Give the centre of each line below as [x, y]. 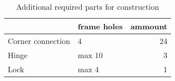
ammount [149, 26]
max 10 [90, 55]
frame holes [100, 26]
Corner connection [39, 41]
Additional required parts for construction [88, 7]
